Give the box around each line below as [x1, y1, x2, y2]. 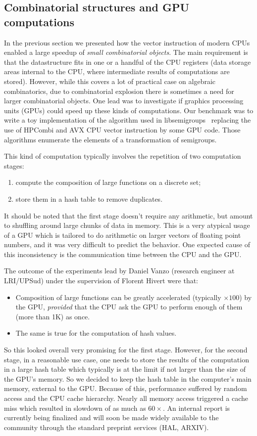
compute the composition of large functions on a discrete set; [15, 177, 201, 187]
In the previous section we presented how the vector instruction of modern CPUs [4, 37, 250, 47]
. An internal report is [162, 402, 230, 413]
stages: [4, 160, 24, 171]
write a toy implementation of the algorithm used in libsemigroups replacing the [4, 115, 251, 125]
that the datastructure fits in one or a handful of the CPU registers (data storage [4, 56, 251, 67]
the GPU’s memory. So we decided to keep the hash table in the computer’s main [4, 373, 252, 384]
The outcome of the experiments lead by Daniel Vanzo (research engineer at [4, 265, 235, 276]
